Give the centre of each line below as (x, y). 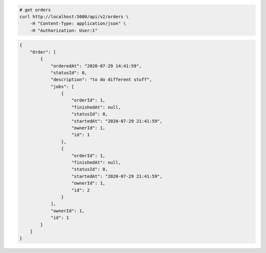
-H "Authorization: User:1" (64, 30)
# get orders (35, 10)
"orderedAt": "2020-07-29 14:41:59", (96, 66)
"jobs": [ (62, 87)
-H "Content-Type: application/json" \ (78, 24)
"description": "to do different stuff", (101, 80)
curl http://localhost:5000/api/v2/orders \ (74, 17)
